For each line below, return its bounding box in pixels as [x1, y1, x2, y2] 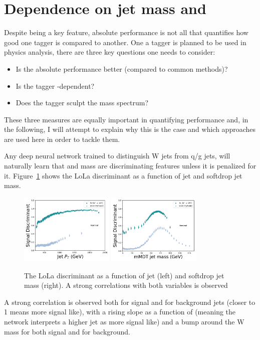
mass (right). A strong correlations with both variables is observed [24, 280, 228, 290]
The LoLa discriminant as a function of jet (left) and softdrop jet [24, 270, 224, 280]
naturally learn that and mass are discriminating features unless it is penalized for [4, 160, 256, 171]
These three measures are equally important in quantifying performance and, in [4, 114, 248, 124]
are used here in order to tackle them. [4, 133, 120, 144]
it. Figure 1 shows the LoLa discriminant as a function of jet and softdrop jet [4, 170, 242, 181]
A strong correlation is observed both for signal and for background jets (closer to [4, 296, 255, 307]
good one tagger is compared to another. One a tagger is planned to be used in [4, 37, 246, 47]
